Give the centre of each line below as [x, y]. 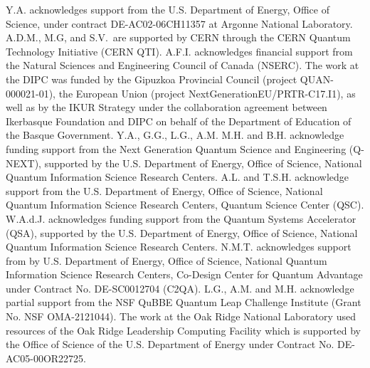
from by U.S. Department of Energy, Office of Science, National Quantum [166, 260]
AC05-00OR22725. [46, 358]
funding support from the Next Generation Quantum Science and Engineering [176, 148]
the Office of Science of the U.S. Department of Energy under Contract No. [170, 344]
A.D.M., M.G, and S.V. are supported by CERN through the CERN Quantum [178, 37]
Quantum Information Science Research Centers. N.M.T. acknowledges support [179, 247]
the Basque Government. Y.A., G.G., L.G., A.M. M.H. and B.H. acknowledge [175, 135]
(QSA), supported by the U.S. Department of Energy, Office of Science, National [182, 232]
